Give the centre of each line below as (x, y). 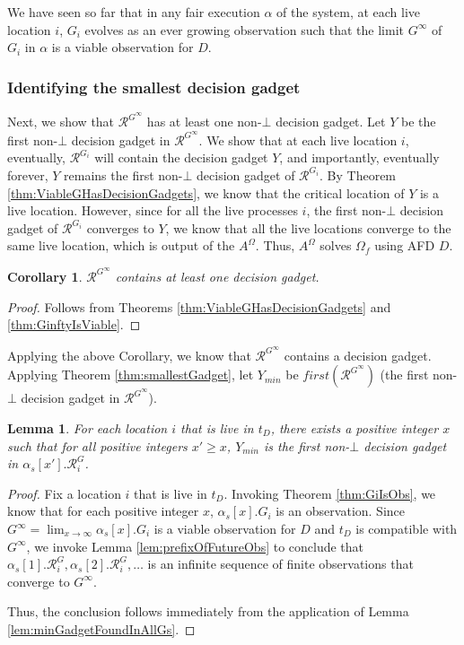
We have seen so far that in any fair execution (134, 12)
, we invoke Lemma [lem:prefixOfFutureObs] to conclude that (195, 546)
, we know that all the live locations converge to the (308, 227)
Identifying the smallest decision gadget (154, 87)
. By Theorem (358, 174)
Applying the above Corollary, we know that (129, 355)
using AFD (405, 245)
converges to (120, 227)
